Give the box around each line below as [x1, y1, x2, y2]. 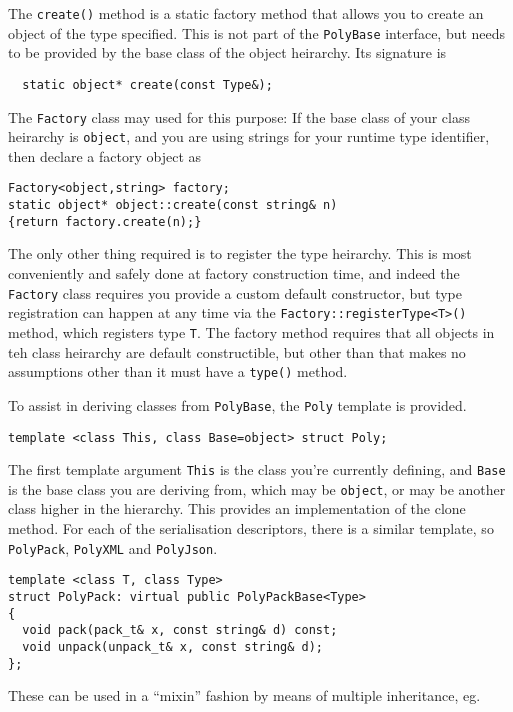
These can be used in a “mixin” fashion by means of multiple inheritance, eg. [8, 685, 481, 706]
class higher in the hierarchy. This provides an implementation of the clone [8, 498, 466, 519]
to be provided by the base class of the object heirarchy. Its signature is [8, 42, 447, 63]
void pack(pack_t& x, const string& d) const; [22, 623, 338, 638]
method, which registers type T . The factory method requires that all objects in [8, 321, 495, 342]
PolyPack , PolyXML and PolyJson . [8, 537, 218, 558]
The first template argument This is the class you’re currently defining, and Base [8, 459, 506, 480]
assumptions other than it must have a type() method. [8, 361, 348, 382]
